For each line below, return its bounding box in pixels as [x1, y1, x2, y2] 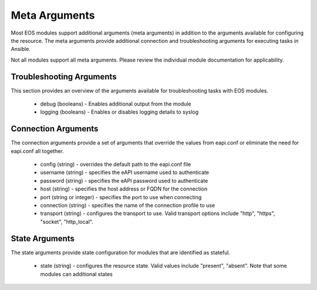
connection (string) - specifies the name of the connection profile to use [40, 202, 215, 209]
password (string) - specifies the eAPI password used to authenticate [40, 177, 208, 184]
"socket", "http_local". [40, 218, 93, 225]
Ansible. [11, 46, 31, 53]
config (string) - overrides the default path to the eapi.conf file [40, 161, 191, 168]
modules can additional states [40, 270, 113, 278]
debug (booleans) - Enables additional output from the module [40, 100, 191, 108]
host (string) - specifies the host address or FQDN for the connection [40, 185, 208, 193]
